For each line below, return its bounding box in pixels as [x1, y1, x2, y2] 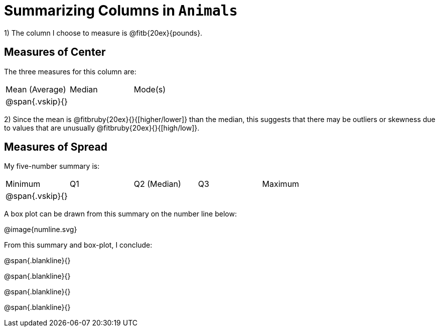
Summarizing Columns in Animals [4, 2, 238, 19]
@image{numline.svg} [4, 225, 77, 234]
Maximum [262, 179, 300, 189]
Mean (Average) [6, 84, 66, 94]
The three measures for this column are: [4, 67, 136, 76]
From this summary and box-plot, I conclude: [4, 241, 153, 250]
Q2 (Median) [133, 179, 181, 189]
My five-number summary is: [4, 162, 100, 171]
